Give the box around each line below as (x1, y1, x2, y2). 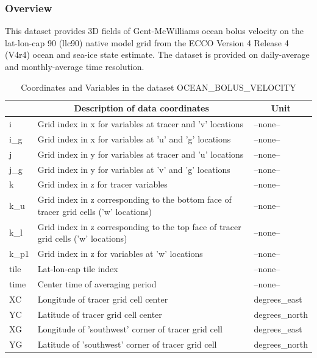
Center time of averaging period (37, 277, 157, 290)
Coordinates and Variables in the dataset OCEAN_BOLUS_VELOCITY (21, 80, 296, 93)
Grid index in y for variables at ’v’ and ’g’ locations (37, 163, 230, 175)
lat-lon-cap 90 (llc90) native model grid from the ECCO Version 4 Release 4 (5, 36, 289, 49)
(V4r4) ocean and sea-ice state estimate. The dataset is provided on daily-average (5, 48, 310, 61)
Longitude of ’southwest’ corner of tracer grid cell (37, 323, 223, 335)
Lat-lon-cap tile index (37, 262, 118, 275)
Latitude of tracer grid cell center (37, 307, 162, 320)
